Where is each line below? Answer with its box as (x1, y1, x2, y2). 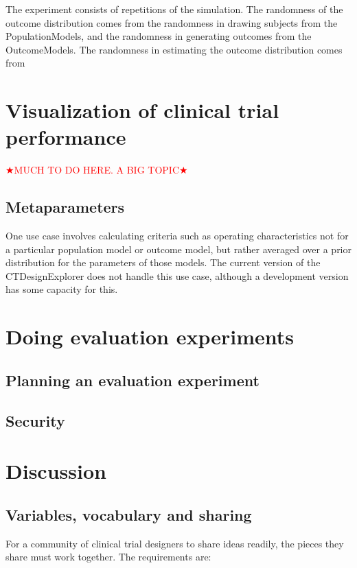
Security (5, 410, 65, 431)
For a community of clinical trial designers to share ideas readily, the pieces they (5, 536, 344, 550)
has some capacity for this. (5, 282, 118, 296)
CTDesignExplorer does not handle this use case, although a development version (5, 268, 349, 283)
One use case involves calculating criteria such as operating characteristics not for (5, 228, 349, 243)
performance (5, 123, 126, 151)
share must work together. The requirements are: (5, 549, 211, 564)
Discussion (5, 457, 106, 485)
